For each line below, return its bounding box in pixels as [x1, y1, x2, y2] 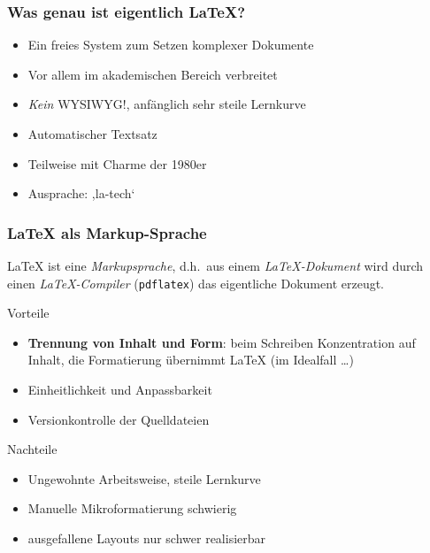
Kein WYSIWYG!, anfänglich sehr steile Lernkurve [27, 95, 306, 113]
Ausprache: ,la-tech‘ [27, 184, 135, 203]
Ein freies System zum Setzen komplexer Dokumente [27, 35, 314, 54]
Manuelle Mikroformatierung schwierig [27, 499, 237, 518]
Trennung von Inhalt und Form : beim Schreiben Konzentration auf [27, 333, 416, 351]
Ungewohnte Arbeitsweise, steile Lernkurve [27, 469, 261, 488]
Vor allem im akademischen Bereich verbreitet [27, 65, 278, 83]
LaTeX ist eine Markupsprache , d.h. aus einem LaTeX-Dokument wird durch [7, 257, 424, 274]
